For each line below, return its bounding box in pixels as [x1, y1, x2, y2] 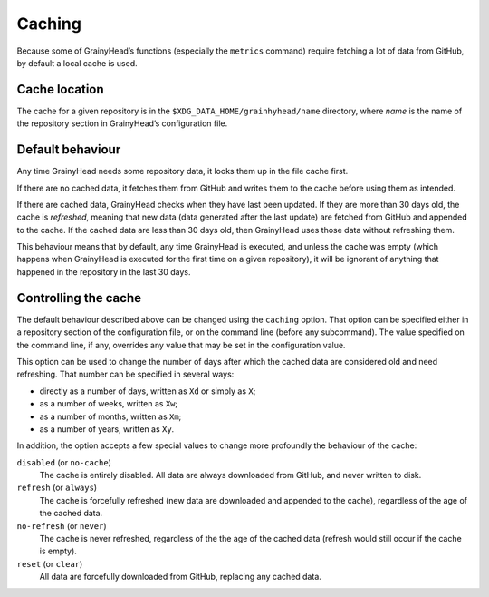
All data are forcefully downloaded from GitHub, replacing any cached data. [39, 572, 321, 582]
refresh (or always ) [16, 482, 98, 494]
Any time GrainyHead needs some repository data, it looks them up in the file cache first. [16, 166, 349, 177]
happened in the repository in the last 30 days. [16, 266, 191, 277]
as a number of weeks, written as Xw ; [39, 398, 178, 409]
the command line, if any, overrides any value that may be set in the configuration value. [16, 339, 346, 350]
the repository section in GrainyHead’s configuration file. [16, 118, 228, 129]
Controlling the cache [16, 290, 142, 306]
